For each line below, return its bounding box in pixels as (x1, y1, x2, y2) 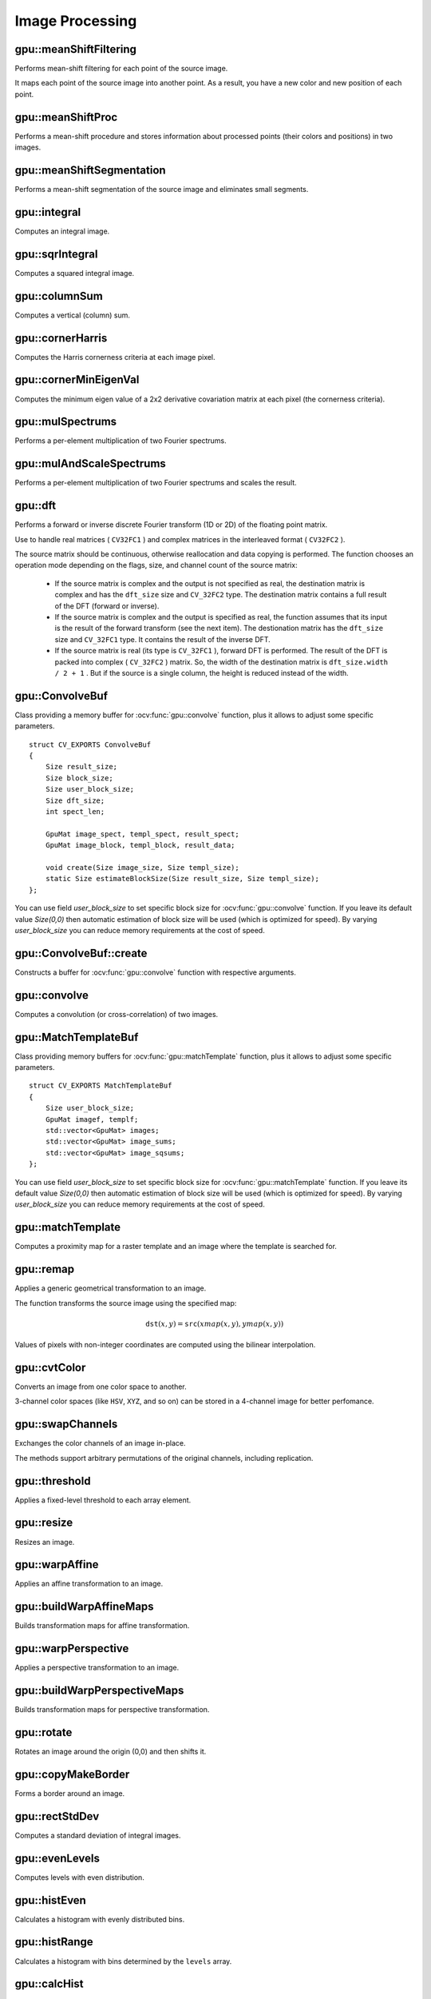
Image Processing (14, 12, 137, 30)
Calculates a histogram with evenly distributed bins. (14, 1914, 185, 1924)
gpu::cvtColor (14, 1360, 86, 1375)
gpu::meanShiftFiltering (14, 42, 137, 56)
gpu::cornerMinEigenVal (14, 373, 140, 387)
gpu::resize (14, 1516, 73, 1530)
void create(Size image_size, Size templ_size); (45, 863, 239, 872)
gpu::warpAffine (14, 1558, 99, 1571)
